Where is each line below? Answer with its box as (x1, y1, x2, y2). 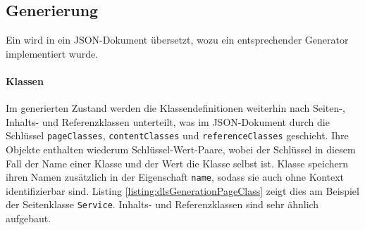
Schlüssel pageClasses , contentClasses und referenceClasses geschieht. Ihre (6, 128, 349, 143)
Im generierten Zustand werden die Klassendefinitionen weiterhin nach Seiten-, (6, 101, 345, 115)
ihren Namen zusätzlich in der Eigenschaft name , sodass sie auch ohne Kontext (6, 170, 345, 184)
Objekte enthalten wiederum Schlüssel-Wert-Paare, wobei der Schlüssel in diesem (6, 142, 356, 157)
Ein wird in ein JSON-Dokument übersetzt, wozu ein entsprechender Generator (6, 32, 349, 47)
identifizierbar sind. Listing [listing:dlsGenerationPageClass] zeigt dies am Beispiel (6, 183, 359, 198)
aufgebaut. (6, 211, 51, 226)
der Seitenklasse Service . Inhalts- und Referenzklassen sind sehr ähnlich (6, 197, 319, 212)
